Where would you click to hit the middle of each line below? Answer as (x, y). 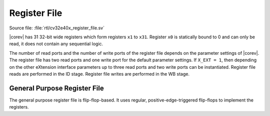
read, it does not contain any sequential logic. (56, 44)
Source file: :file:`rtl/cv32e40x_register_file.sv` (57, 28)
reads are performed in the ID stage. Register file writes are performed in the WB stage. (99, 74)
